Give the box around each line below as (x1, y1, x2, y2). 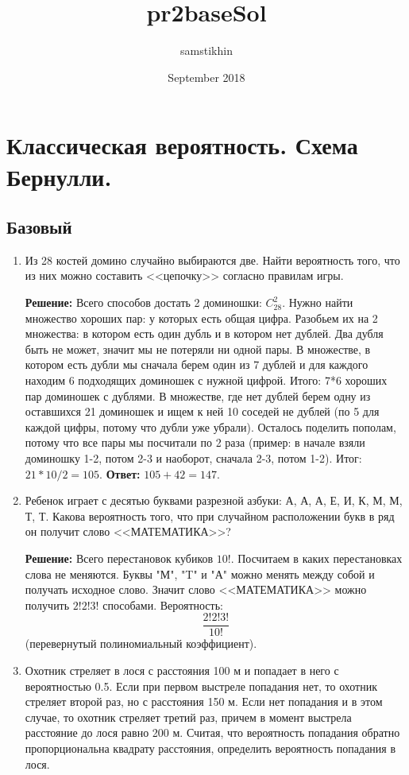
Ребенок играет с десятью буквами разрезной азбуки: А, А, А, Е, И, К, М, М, (25, 492, 403, 509)
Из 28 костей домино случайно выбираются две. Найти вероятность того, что (25, 251, 400, 268)
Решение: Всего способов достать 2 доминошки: (25, 294, 262, 311)
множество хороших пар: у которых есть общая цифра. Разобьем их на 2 (25, 309, 378, 326)
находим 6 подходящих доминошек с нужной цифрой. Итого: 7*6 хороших (25, 372, 388, 389)
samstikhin (180, 42, 233, 59)
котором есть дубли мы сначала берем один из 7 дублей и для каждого (25, 356, 368, 373)
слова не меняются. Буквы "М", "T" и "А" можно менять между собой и (25, 565, 375, 582)
